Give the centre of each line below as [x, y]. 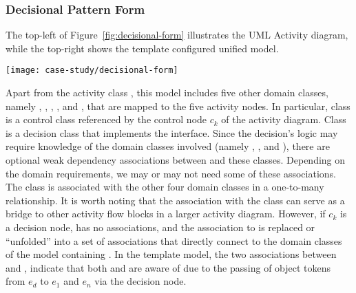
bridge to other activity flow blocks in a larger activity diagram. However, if [166, 214]
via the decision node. [140, 281]
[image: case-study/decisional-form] [92, 70]
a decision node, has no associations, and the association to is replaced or [160, 227]
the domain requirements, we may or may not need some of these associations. [171, 173]
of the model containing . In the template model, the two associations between [171, 254]
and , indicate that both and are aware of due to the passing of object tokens [168, 267]
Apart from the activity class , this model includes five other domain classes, [167, 93]
